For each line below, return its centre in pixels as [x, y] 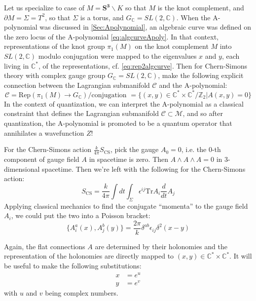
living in [17, 65]
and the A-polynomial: [193, 85]
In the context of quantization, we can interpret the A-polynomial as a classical [124, 103]
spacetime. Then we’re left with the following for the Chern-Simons [144, 169]
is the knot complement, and [201, 7]
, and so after [203, 113]
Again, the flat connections [45, 246]
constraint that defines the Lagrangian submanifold [81, 113]
